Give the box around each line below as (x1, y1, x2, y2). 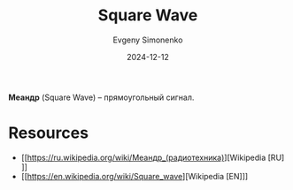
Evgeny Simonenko (112, 34, 183, 45)
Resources (8, 123, 89, 143)
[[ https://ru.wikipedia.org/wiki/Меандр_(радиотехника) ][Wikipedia (20, 152, 266, 163)
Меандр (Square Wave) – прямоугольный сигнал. (8, 92, 195, 103)
